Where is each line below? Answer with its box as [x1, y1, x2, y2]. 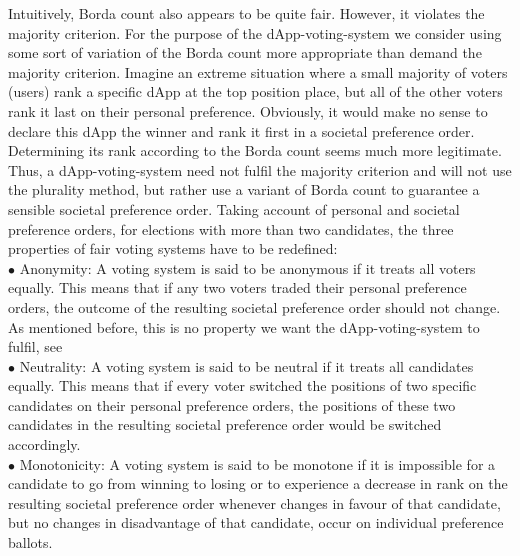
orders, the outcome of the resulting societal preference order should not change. [8, 296, 501, 317]
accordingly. [8, 434, 81, 455]
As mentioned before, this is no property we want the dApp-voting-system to [8, 316, 480, 337]
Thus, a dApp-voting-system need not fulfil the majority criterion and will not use [8, 159, 512, 180]
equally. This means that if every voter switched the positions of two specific [8, 375, 477, 396]
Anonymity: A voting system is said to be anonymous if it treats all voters [19, 257, 476, 278]
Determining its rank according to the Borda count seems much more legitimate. [8, 140, 502, 161]
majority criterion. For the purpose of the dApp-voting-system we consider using [8, 22, 502, 43]
